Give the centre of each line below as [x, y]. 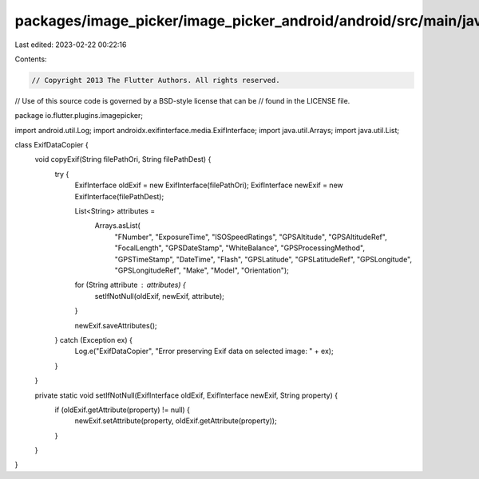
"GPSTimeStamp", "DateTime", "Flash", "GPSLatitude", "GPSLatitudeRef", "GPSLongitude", [263, 259]
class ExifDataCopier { [51, 145]
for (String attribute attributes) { [131, 285]
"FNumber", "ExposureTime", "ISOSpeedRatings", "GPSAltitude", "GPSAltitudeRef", [251, 237]
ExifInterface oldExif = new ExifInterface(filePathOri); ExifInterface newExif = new [209, 185]
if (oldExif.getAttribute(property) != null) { [123, 410]
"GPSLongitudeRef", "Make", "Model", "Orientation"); [202, 270]
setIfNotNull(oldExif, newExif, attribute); [160, 296]
